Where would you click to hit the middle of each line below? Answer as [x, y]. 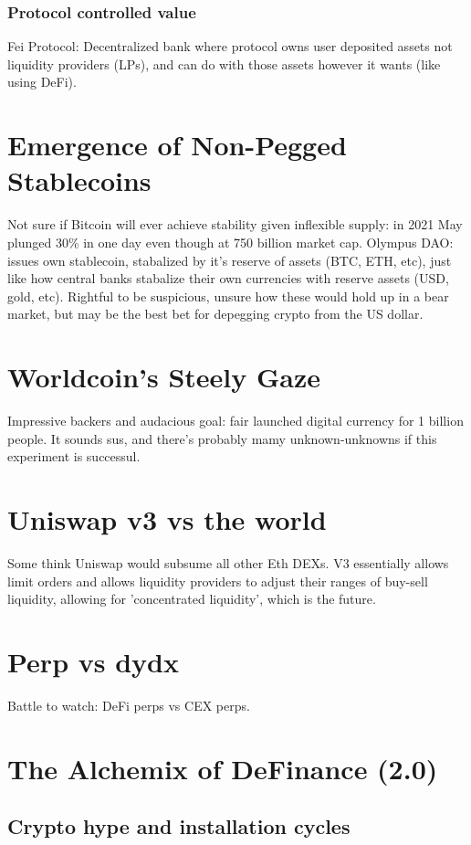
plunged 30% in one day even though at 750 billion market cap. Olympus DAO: [230, 242]
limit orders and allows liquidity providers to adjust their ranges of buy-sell [218, 581]
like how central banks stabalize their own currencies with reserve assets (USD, [228, 278]
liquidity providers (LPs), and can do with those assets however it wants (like [224, 63]
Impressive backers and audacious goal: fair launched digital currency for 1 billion [235, 420]
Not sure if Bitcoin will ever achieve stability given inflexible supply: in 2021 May [235, 224]
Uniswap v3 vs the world [167, 518]
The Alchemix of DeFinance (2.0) [223, 768]
